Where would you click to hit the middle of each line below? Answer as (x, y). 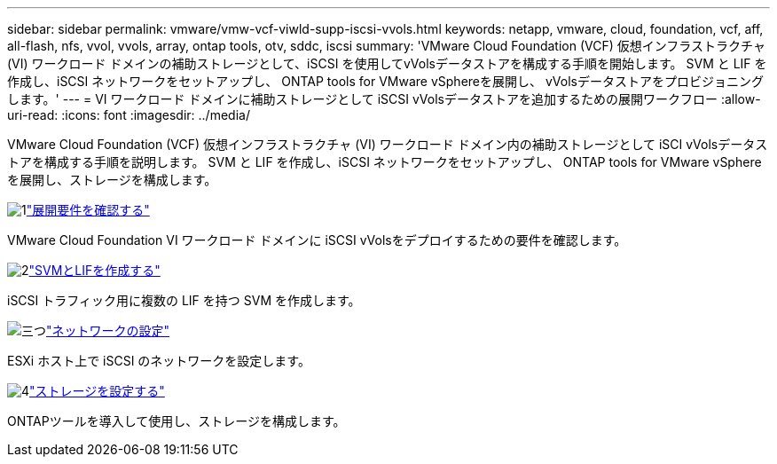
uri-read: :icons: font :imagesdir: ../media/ (129, 115)
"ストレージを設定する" (97, 391)
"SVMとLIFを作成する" (94, 270)
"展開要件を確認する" (88, 210)
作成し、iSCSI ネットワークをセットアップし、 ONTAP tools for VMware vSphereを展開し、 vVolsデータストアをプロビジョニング (385, 81)
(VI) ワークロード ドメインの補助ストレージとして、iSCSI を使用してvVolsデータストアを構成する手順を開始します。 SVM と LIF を (387, 63)
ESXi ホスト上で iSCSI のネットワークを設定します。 (159, 361)
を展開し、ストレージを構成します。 (112, 180)
